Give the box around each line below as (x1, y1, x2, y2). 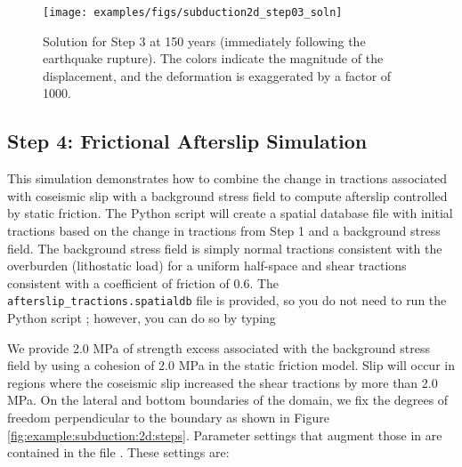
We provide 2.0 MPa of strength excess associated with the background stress (7, 338, 430, 357)
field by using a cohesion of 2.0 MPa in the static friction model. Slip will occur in (7, 356, 455, 374)
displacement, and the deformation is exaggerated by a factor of (43, 66, 392, 85)
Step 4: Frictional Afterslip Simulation (7, 127, 368, 155)
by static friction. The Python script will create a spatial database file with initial (7, 204, 453, 222)
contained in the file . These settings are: (7, 443, 230, 462)
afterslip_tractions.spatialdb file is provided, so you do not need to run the (7, 291, 447, 310)
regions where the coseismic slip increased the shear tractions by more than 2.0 (7, 373, 438, 391)
